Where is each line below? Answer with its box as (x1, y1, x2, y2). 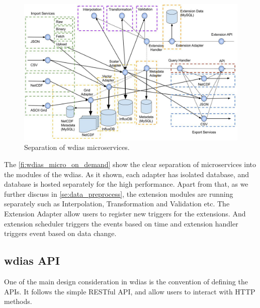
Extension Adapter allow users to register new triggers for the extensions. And (4, 208, 246, 218)
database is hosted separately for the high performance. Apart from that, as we (4, 179, 248, 189)
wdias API (4, 253, 60, 268)
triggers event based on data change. (4, 228, 117, 239)
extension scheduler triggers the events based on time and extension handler (4, 218, 238, 228)
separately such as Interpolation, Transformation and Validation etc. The (4, 198, 230, 209)
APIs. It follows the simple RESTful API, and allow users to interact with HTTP (4, 286, 255, 296)
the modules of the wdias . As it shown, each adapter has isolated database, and (4, 169, 249, 179)
